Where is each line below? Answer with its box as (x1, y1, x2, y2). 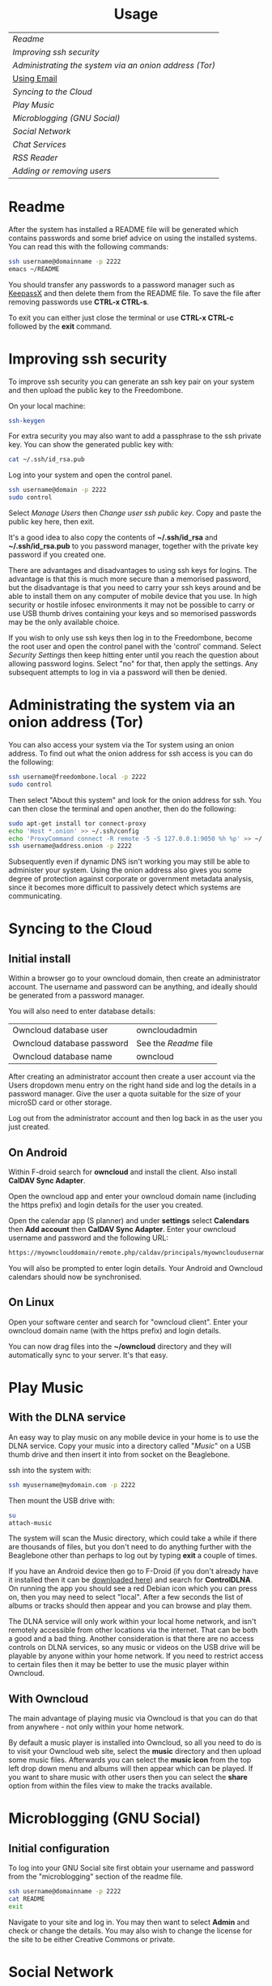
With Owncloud (8, 1691, 89, 1705)
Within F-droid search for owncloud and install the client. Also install (8, 1167, 237, 1177)
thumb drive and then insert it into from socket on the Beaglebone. (8, 1450, 231, 1459)
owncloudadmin (136, 1024, 198, 1036)
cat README (8, 1895, 45, 1903)
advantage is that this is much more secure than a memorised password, (8, 574, 251, 584)
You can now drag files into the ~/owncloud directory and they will (8, 1341, 232, 1351)
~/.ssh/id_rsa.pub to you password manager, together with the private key (8, 541, 259, 551)
